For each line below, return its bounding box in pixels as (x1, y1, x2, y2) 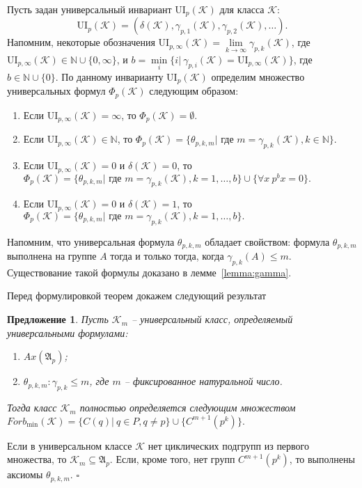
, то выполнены (289, 452, 355, 466)
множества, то (7, 452, 67, 466)
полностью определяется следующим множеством (79, 400, 296, 415)
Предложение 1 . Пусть (7, 312, 109, 326)
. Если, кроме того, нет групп (109, 452, 235, 466)
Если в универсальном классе (7, 438, 132, 452)
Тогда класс (7, 400, 57, 415)
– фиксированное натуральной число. (124, 374, 283, 388)
